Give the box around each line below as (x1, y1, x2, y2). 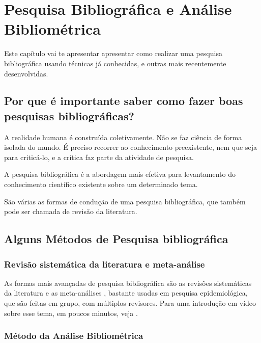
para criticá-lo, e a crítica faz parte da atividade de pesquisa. (4, 151, 194, 162)
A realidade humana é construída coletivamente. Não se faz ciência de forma (4, 131, 242, 142)
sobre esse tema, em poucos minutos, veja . (4, 307, 138, 318)
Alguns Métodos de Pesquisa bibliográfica (4, 231, 228, 247)
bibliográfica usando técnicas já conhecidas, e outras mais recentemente (4, 58, 226, 68)
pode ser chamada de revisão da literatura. (4, 206, 137, 217)
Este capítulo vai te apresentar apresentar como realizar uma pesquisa (4, 48, 222, 59)
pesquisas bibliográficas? (4, 108, 135, 123)
